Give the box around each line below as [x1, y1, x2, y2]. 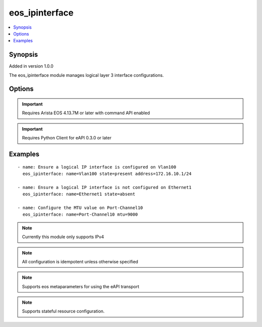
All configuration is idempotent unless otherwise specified [22, 258, 138, 264]
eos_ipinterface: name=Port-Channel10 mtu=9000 [22, 212, 138, 217]
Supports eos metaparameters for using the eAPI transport [22, 283, 139, 289]
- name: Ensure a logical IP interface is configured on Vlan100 [17, 164, 177, 170]
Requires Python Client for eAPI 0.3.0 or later [22, 135, 112, 141]
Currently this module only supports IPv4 [22, 234, 104, 240]
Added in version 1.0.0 [9, 63, 53, 69]
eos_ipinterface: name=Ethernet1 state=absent [22, 191, 135, 197]
